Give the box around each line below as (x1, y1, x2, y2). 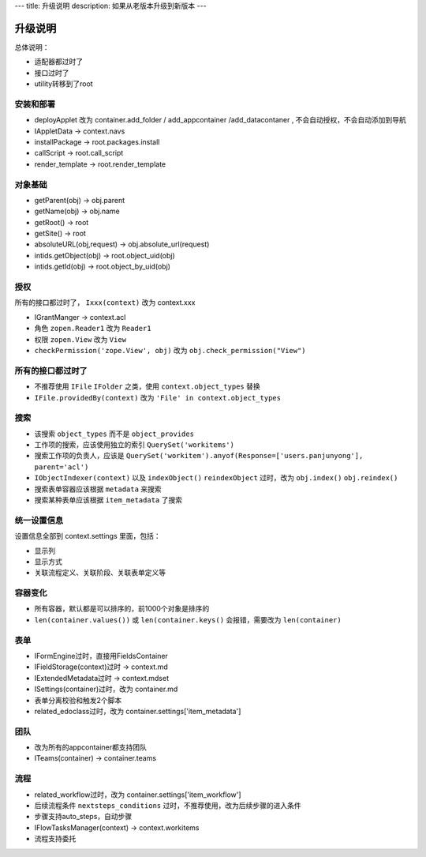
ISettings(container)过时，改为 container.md (34, 684, 178, 694)
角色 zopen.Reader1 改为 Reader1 (34, 324, 151, 333)
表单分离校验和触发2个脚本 (34, 695, 122, 705)
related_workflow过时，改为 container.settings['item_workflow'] (34, 790, 241, 799)
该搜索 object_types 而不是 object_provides (34, 429, 195, 438)
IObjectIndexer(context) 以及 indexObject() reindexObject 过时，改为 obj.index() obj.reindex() (34, 473, 398, 483)
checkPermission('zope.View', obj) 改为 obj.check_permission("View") (34, 345, 307, 355)
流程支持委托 (34, 834, 77, 844)
